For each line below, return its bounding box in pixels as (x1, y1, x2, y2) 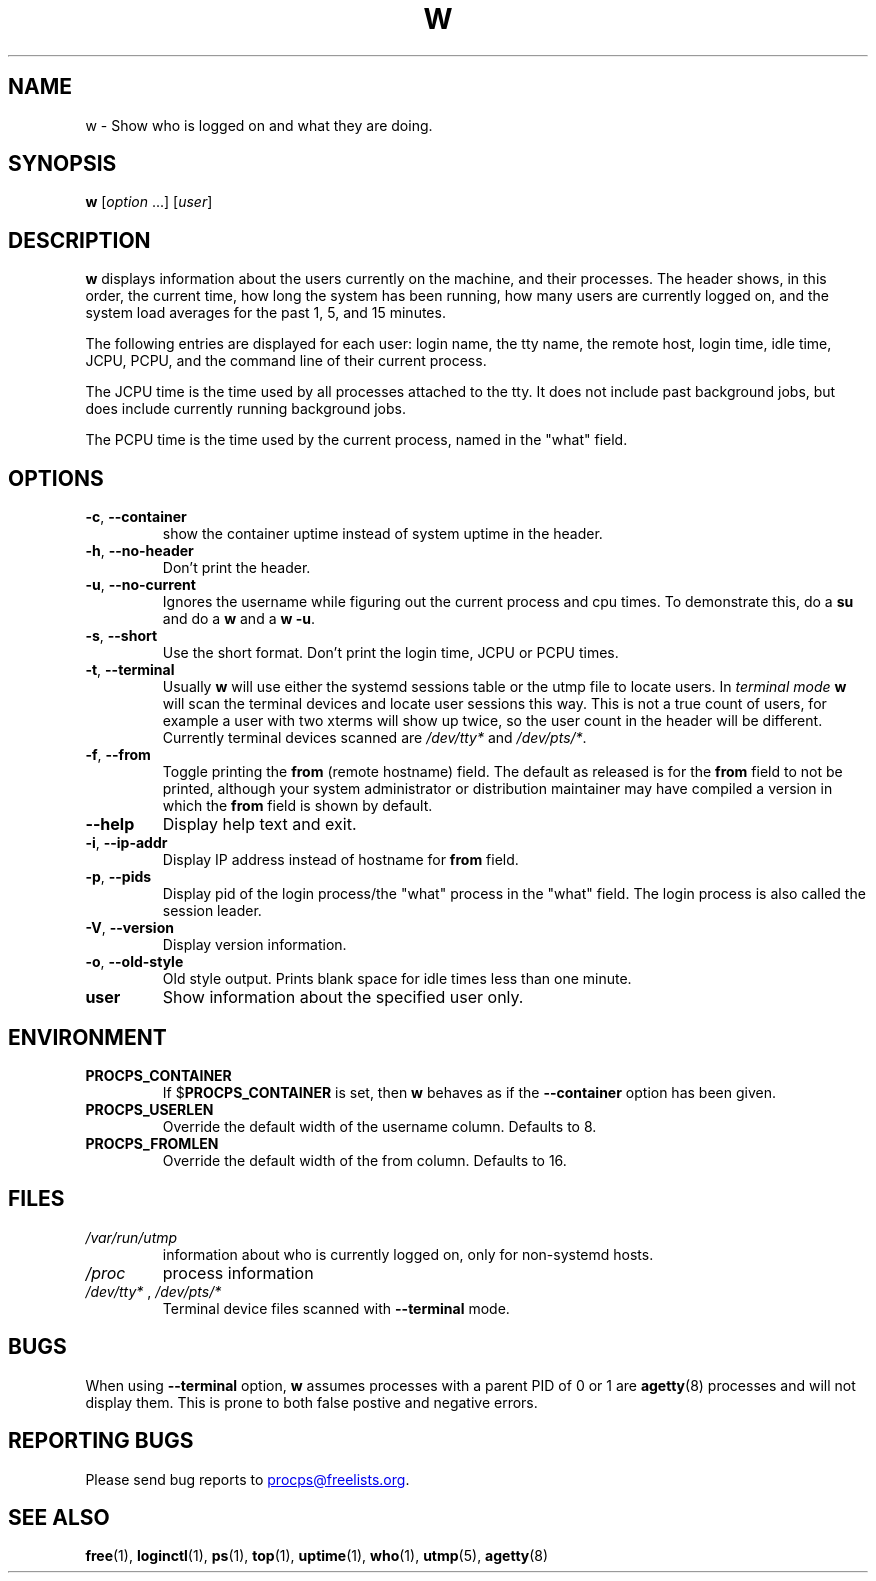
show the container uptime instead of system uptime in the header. (162, 525, 603, 543)
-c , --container (85, 508, 187, 526)
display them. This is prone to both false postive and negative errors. (85, 1393, 538, 1411)
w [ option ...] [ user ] (85, 193, 213, 211)
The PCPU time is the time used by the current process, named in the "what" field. (85, 431, 628, 449)
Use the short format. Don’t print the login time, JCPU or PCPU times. (162, 644, 619, 662)
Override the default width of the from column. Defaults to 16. (162, 1151, 567, 1169)
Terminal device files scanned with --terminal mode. (162, 1299, 510, 1317)
